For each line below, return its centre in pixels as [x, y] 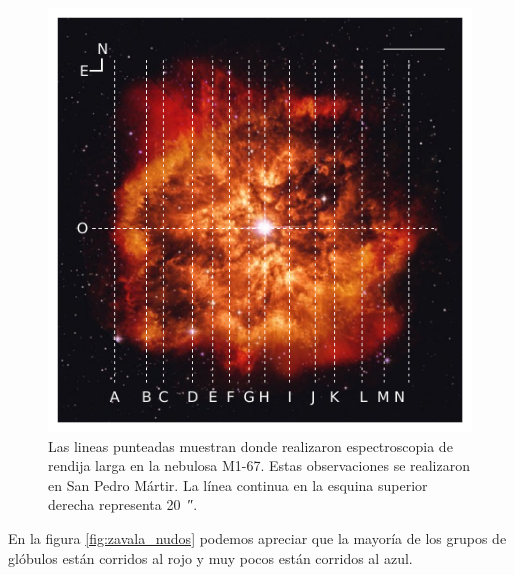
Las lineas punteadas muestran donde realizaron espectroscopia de [250, 445]
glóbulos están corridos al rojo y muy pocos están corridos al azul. [210, 557]
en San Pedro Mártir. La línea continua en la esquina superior [238, 484]
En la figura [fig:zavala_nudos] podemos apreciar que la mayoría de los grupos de [257, 537]
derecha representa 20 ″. [123, 504]
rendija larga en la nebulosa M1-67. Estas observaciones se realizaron [259, 465]
